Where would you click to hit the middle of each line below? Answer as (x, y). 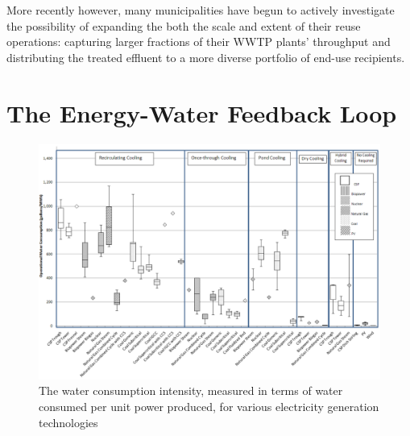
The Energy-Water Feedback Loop (202, 112)
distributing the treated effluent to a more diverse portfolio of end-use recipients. (206, 57)
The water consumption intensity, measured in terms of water (191, 390)
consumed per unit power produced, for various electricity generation (209, 407)
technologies (68, 422)
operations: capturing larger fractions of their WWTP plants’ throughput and (199, 42)
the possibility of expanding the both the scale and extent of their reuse (184, 25)
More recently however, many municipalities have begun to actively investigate (201, 10)
